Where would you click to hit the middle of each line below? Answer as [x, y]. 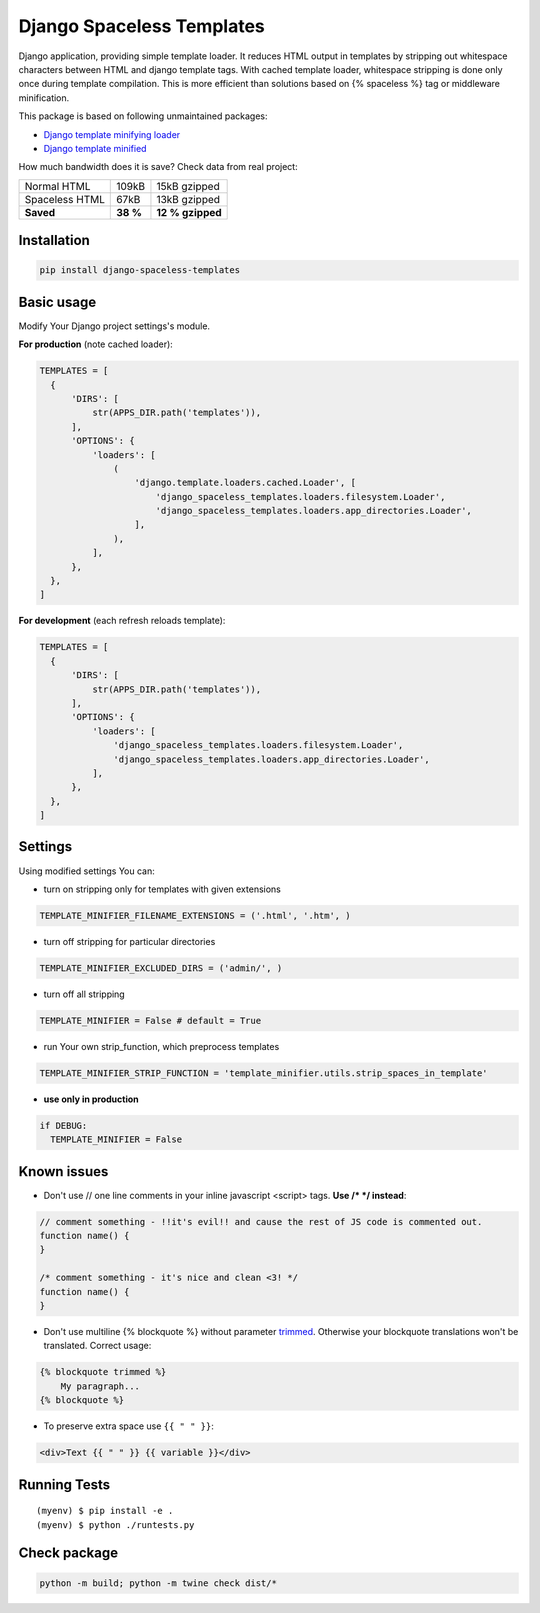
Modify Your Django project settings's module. [114, 326]
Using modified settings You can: [86, 871]
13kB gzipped [188, 199]
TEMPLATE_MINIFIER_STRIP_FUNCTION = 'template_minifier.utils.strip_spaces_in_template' [264, 1073]
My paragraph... [100, 1386]
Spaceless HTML [64, 199]
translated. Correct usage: [97, 1346]
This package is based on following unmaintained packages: [143, 116]
